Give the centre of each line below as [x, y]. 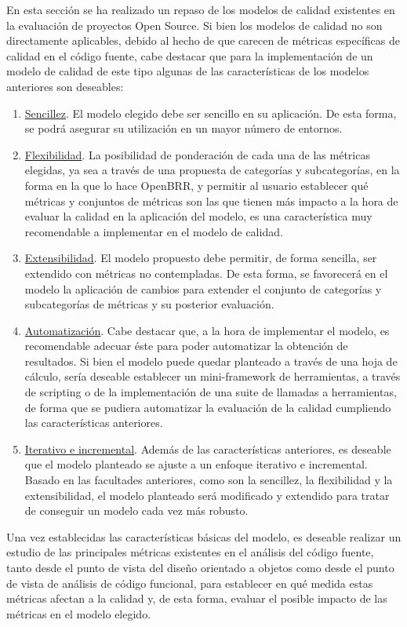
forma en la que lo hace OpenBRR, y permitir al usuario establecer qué [196, 185]
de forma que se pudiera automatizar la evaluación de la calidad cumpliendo [208, 407]
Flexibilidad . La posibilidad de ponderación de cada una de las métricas [197, 154]
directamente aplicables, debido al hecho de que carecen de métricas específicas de [203, 40]
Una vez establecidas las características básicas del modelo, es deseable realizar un [204, 536]
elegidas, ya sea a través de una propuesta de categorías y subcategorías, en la [212, 170]
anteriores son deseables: [65, 86]
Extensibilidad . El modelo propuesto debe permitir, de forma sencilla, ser [201, 258]
